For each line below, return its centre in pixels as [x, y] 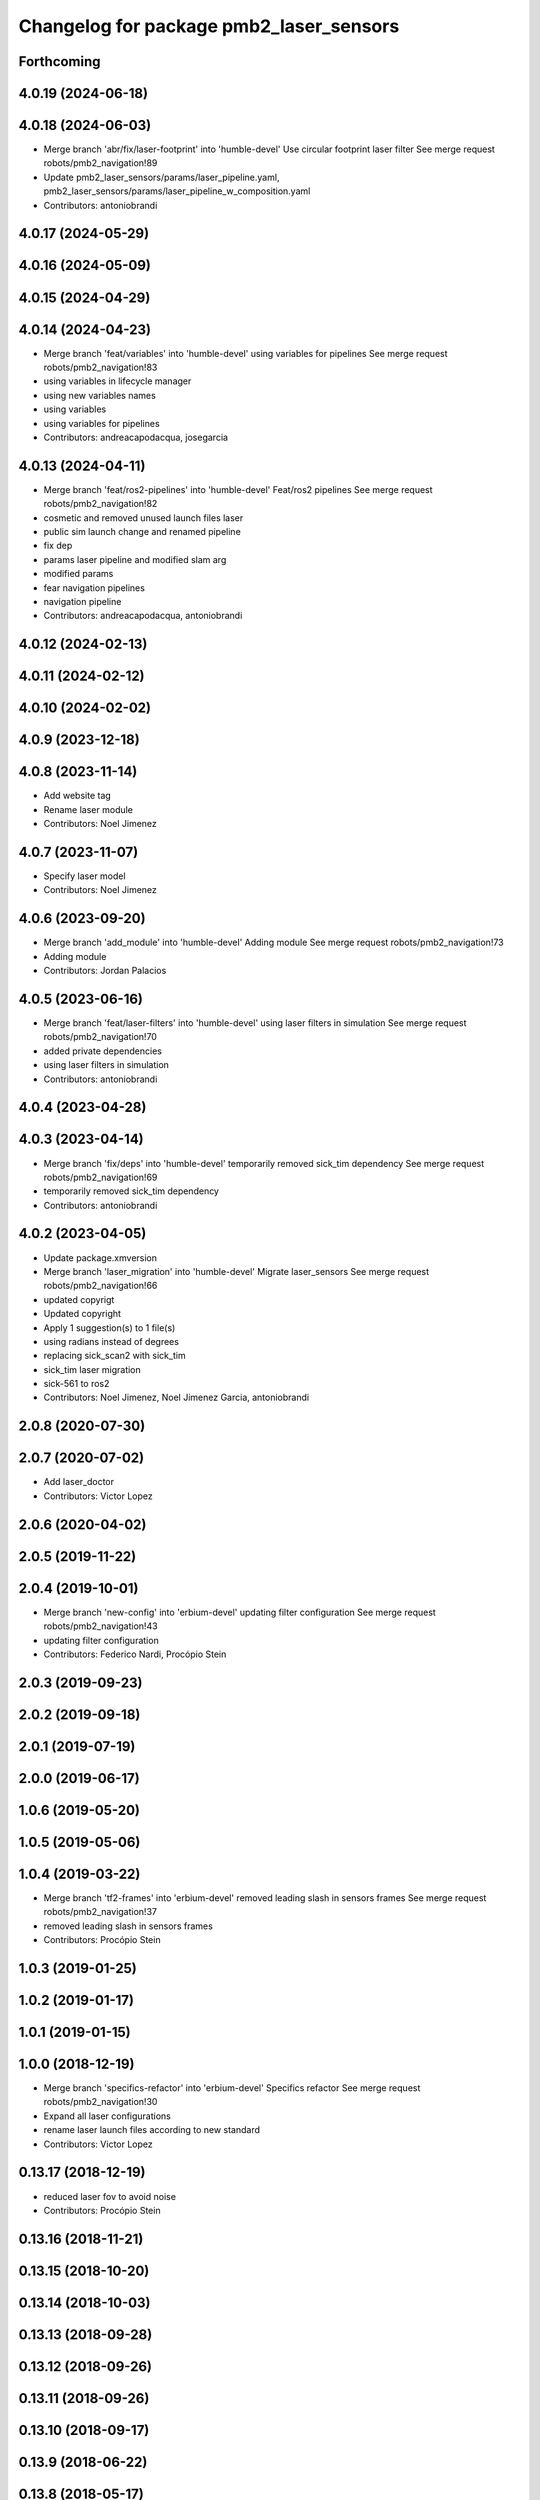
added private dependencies [102, 1051]
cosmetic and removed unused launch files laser [143, 517]
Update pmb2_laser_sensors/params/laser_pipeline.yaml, [161, 177]
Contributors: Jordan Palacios [105, 971]
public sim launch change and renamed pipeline [142, 532]
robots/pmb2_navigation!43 [101, 1626]
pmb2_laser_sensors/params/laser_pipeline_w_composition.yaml [177, 191]
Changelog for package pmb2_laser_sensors [209, 26]
